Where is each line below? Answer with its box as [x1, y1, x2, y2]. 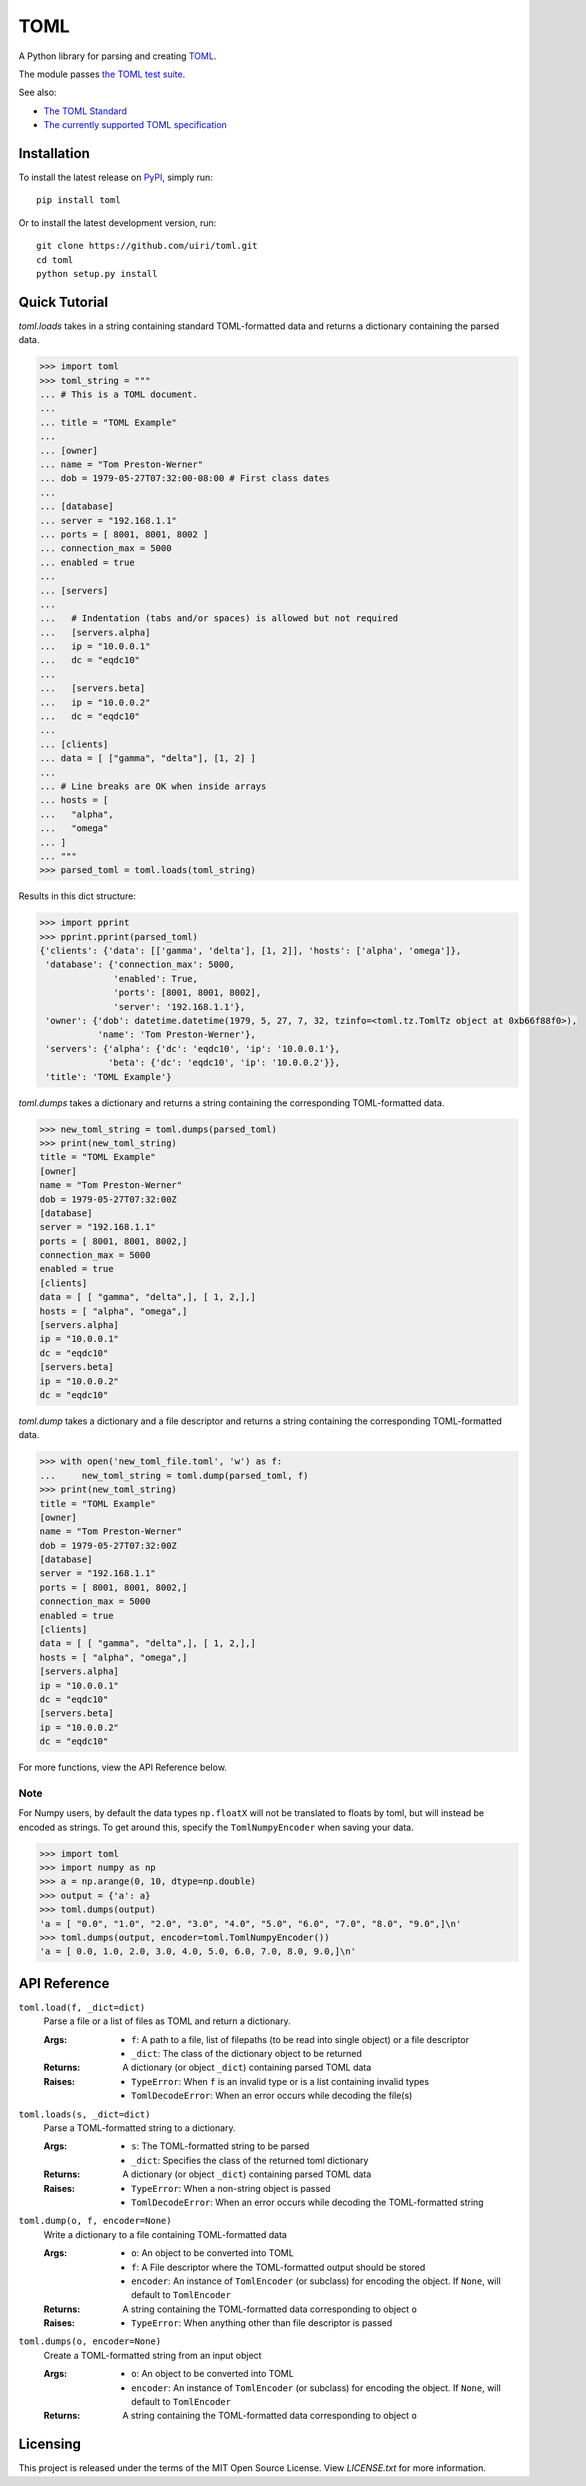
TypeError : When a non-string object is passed [131, 2182, 331, 2194]
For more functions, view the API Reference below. [18, 1761, 227, 1774]
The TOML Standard [43, 105, 128, 117]
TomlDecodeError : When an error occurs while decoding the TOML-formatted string [131, 2196, 484, 2208]
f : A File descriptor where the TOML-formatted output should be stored [131, 2261, 426, 2273]
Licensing [18, 2436, 82, 2453]
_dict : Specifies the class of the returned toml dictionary [131, 2154, 369, 2166]
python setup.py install [36, 268, 158, 279]
